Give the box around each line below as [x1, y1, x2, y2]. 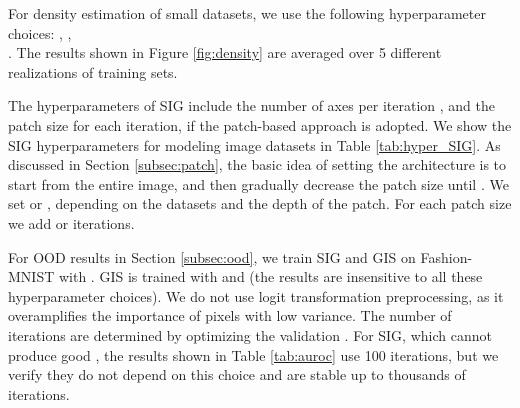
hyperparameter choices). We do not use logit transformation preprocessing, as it [8, 285, 504, 306]
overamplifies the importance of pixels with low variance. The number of [8, 305, 452, 326]
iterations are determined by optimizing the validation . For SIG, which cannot [8, 324, 492, 345]
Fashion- [420, 246, 473, 267]
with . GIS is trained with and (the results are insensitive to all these [58, 266, 483, 287]
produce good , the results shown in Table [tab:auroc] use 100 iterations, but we [8, 344, 499, 365]
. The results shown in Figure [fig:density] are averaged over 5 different [8, 42, 442, 63]
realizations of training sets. [8, 61, 178, 82]
